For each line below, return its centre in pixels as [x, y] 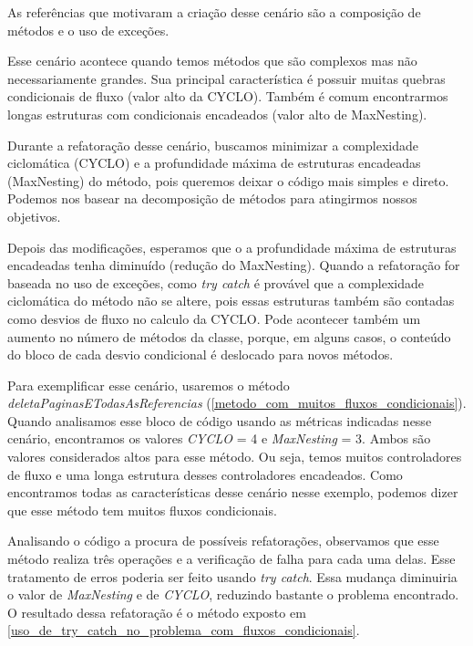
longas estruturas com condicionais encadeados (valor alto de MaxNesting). [217, 114]
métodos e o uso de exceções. [88, 30]
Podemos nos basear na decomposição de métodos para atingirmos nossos [212, 198]
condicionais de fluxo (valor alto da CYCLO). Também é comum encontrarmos [228, 96]
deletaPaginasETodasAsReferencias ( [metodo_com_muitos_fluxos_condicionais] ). [237, 403]
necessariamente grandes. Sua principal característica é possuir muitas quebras [226, 78]
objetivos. [34, 216]
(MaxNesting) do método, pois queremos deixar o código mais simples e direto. [228, 180]
